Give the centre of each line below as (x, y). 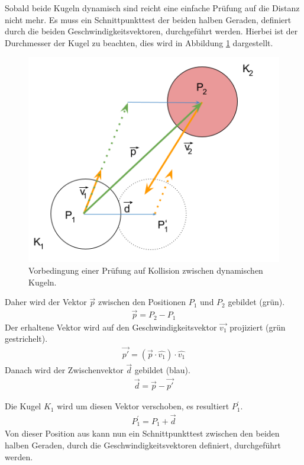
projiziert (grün (258, 327)
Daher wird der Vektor (46, 302)
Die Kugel (23, 406)
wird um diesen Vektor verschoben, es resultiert (143, 406)
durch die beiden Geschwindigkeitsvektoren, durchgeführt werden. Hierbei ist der (151, 31)
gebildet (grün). (256, 302)
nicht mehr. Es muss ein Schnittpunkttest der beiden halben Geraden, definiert (148, 19)
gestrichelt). (26, 339)
